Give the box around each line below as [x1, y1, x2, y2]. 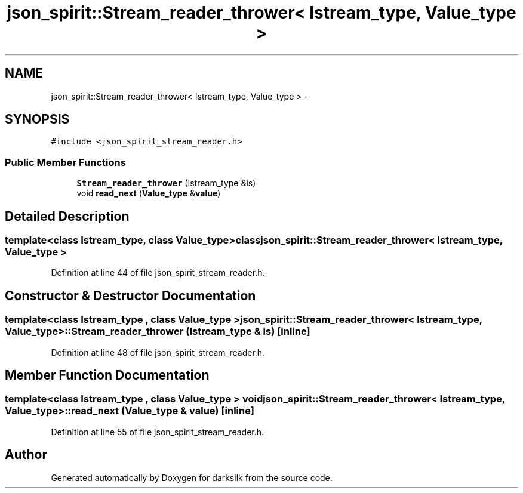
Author [5, 447, 47, 463]
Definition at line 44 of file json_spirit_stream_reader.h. [51, 267, 265, 278]
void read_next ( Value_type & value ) [76, 188, 221, 199]
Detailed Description [5, 208, 130, 224]
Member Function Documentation [5, 368, 210, 383]
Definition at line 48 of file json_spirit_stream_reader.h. [51, 347, 265, 358]
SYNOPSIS [5, 112, 70, 127]
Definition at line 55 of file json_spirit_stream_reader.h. [51, 426, 264, 437]
